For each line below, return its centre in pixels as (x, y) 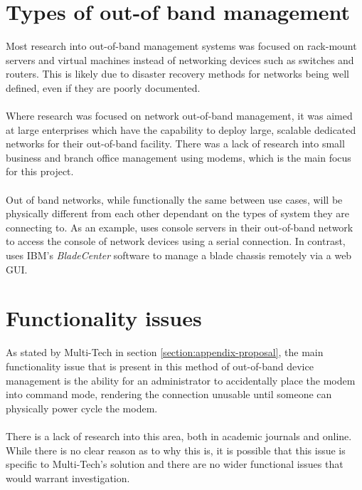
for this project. (40, 171)
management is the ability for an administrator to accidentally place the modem (181, 380)
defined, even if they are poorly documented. (103, 87)
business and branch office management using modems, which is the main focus (179, 157)
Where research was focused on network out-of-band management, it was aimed (179, 116)
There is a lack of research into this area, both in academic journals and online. (179, 436)
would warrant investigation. (68, 478)
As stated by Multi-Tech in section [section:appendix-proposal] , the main (165, 352)
